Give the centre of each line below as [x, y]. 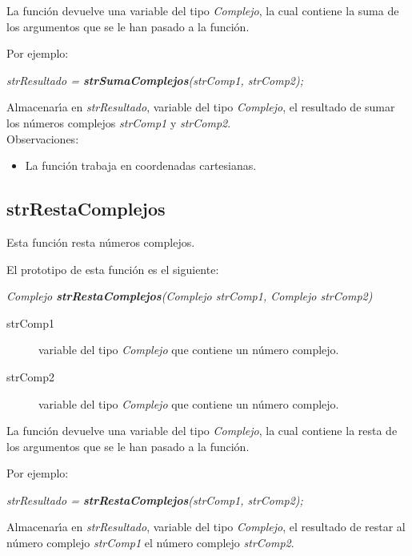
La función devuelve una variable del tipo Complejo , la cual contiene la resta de [202, 431]
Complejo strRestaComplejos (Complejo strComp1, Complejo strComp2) [190, 296]
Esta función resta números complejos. [101, 242]
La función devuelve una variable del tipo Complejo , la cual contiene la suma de [203, 10]
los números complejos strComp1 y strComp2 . [119, 122]
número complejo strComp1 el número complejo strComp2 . [150, 543]
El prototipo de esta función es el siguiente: [113, 269]
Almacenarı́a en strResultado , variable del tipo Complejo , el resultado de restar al [206, 527]
